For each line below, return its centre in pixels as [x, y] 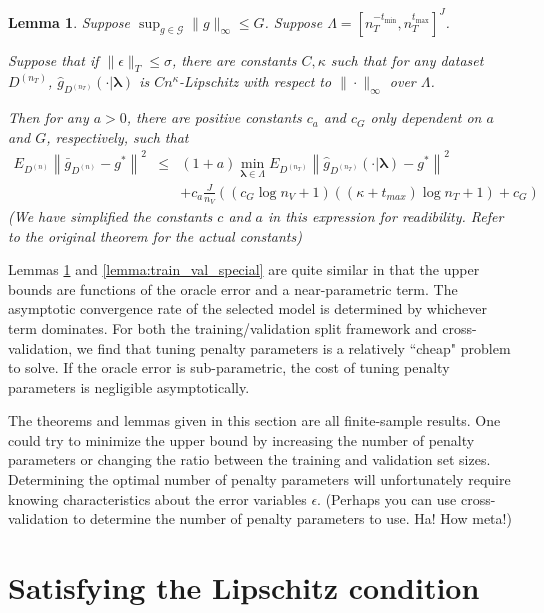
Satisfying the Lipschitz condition [244, 587]
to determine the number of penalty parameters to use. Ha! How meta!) [292, 518]
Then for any [48, 117]
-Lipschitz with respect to [255, 81]
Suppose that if [53, 59]
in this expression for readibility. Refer [386, 215]
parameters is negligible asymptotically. [129, 386]
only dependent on [426, 117]
